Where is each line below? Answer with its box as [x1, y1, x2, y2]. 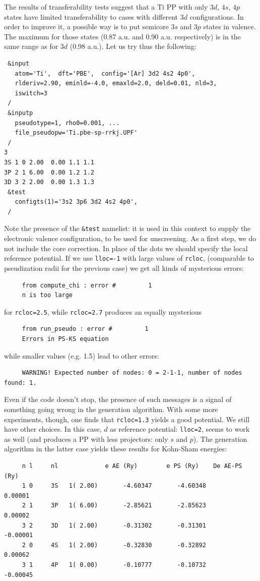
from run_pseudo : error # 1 [22, 325, 149, 333]
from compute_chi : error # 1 [22, 281, 152, 289]
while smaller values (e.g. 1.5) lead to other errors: [4, 350, 160, 361]
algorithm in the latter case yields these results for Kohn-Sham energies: [4, 443, 227, 454]
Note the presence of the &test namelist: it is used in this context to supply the [4, 223, 251, 234]
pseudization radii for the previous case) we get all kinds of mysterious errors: [4, 262, 244, 273]
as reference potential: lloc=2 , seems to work [110, 424, 250, 434]
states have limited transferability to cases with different [4, 11, 178, 22]
